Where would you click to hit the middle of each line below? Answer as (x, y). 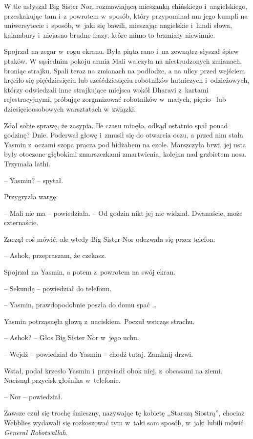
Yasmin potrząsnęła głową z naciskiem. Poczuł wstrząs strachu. (99, 321)
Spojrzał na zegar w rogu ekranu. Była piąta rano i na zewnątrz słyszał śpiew (121, 51)
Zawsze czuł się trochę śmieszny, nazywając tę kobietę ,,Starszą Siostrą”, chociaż (124, 413)
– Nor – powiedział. (33, 396)
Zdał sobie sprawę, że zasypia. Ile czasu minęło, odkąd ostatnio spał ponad (116, 125)
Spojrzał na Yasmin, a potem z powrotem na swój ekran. (90, 272)
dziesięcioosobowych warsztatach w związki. (70, 108)
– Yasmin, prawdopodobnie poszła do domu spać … (80, 305)
